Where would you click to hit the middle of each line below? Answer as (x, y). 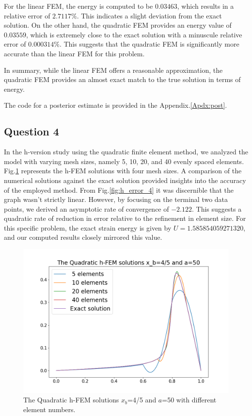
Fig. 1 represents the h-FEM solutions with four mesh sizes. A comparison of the (123, 171)
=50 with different (189, 400)
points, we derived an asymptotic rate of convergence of (87, 208)
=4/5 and (142, 400)
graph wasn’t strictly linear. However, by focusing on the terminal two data (116, 199)
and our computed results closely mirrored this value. (83, 237)
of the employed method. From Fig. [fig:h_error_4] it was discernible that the (119, 190)
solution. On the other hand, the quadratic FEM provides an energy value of (118, 25)
